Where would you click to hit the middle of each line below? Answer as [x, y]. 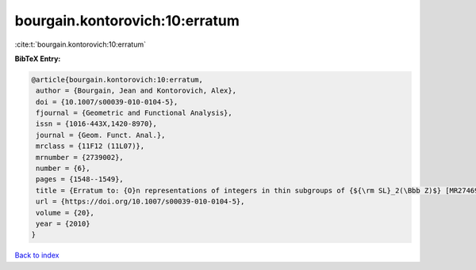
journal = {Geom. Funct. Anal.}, [101, 135]
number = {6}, [63, 169]
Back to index [37, 255]
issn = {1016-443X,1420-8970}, [97, 124]
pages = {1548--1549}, [80, 179]
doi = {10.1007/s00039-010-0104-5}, [107, 102]
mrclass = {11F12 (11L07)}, [90, 146]
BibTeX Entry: [38, 59]
